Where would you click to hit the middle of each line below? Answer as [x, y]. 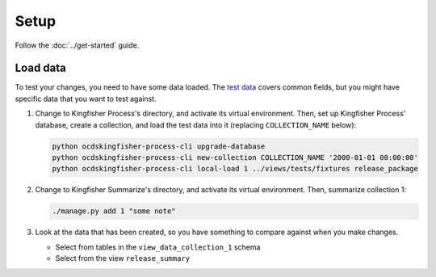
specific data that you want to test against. [86, 99]
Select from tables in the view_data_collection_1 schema [158, 247]
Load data [40, 68]
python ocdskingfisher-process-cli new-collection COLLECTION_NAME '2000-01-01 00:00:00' [235, 157]
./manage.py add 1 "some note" [114, 211]
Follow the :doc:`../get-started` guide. [77, 45]
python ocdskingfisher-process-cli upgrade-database [159, 146]
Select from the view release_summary [122, 258]
